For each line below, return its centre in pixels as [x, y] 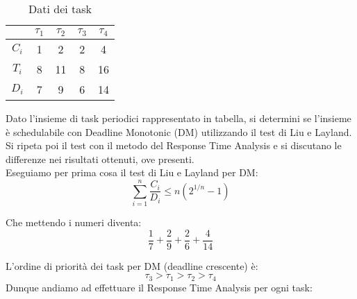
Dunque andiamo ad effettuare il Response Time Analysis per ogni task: [159, 287]
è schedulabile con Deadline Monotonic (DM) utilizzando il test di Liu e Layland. [179, 131]
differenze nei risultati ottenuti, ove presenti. [100, 159]
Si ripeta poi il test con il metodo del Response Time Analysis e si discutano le [174, 145]
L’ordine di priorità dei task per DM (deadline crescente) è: [132, 265]
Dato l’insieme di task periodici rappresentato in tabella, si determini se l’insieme [178, 118]
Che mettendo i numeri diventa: [74, 222]
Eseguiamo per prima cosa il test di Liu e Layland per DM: [132, 172]
